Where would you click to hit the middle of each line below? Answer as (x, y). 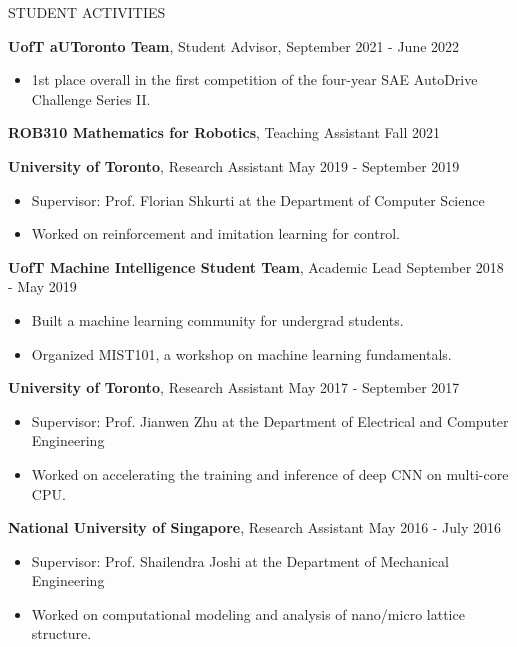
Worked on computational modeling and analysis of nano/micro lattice (248, 613)
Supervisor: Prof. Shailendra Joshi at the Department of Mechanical (240, 560)
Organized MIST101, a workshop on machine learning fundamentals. (241, 353)
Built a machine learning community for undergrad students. (217, 319)
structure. (61, 633)
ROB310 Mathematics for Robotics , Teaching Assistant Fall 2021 (224, 132)
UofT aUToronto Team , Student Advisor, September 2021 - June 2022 (234, 45)
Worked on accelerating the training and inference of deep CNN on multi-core (270, 473)
